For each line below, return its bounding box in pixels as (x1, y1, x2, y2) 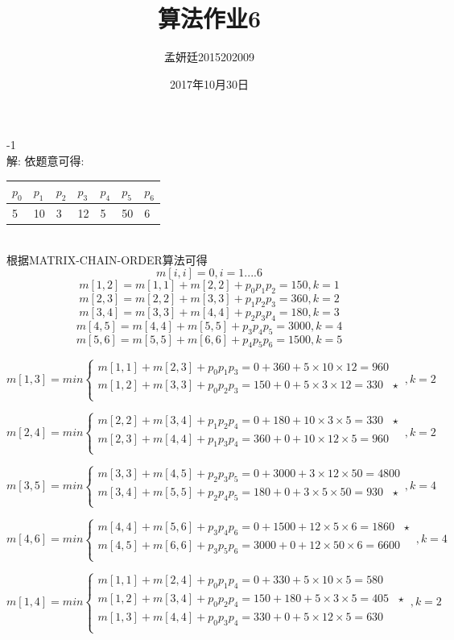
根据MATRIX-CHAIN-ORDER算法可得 (6, 251, 208, 268)
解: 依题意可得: (6, 152, 85, 168)
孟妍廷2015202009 (164, 48, 254, 65)
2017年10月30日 (170, 75, 249, 92)
